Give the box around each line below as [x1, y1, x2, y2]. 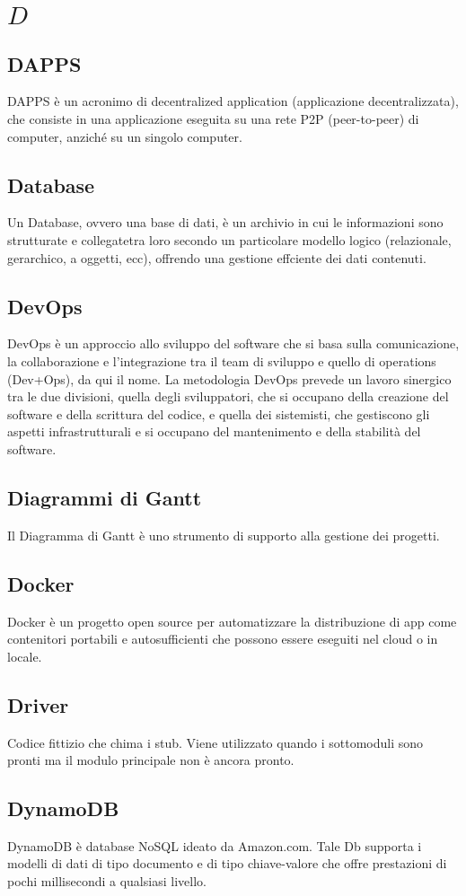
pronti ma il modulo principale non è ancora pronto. [7, 751, 295, 769]
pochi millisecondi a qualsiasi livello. [7, 872, 207, 891]
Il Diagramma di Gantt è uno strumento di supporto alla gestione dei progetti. [7, 525, 440, 544]
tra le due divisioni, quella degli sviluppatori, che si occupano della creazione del [7, 387, 449, 406]
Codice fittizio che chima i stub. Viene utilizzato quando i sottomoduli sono [7, 733, 424, 751]
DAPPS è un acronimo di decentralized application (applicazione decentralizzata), [7, 92, 459, 110]
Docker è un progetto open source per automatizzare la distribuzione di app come [7, 611, 457, 630]
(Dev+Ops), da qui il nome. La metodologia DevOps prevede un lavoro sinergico [7, 369, 452, 388]
